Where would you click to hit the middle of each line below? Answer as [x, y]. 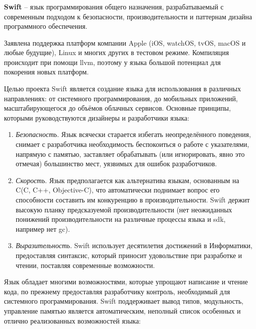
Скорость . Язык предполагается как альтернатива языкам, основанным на [128, 180]
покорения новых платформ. [47, 72]
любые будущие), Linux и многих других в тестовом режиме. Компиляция [117, 52]
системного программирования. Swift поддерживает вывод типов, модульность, [124, 301]
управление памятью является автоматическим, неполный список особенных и [123, 310]
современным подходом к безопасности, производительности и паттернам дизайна [128, 16]
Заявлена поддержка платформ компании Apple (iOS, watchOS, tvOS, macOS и [125, 42]
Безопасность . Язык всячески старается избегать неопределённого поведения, [133, 134]
